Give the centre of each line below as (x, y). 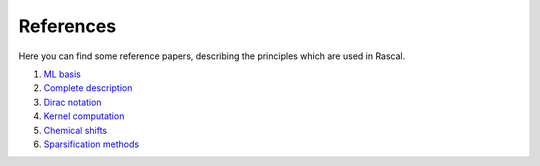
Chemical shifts (75, 130)
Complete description (88, 88)
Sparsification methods (91, 144)
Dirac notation (72, 102)
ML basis (62, 74)
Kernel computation (84, 116)
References (67, 26)
